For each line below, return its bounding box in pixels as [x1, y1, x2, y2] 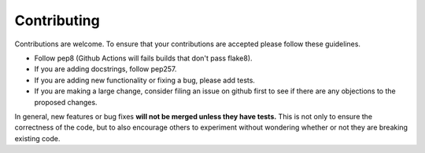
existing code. [14, 133, 61, 143]
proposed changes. [34, 97, 98, 107]
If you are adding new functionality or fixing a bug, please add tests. [34, 75, 256, 85]
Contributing [14, 12, 100, 29]
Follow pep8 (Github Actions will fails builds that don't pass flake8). [34, 53, 253, 63]
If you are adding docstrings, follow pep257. [34, 64, 177, 74]
